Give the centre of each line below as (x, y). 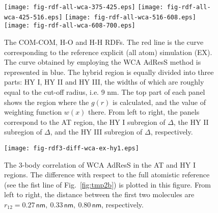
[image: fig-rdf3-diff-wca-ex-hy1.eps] (72, 148)
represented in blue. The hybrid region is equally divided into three (109, 72)
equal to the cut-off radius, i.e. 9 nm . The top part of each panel (105, 91)
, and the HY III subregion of (96, 132)
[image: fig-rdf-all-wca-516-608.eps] (130, 17)
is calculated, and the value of (159, 102)
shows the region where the (47, 102)
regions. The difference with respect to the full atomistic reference (107, 175)
